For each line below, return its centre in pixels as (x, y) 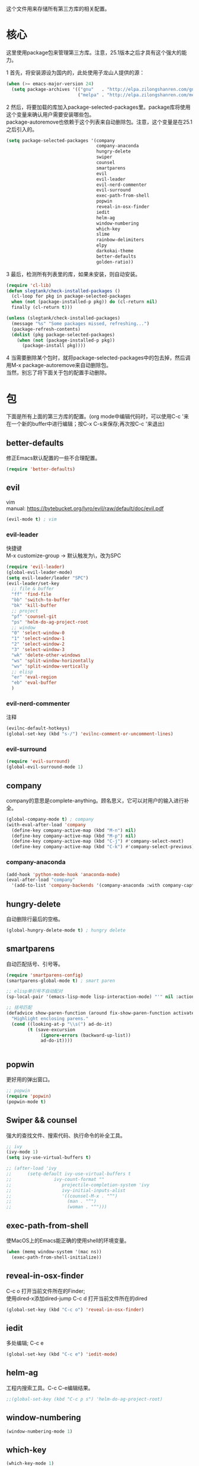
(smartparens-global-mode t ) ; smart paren (61, 981)
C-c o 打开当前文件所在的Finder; (46, 1291)
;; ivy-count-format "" (55, 1179)
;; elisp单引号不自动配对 (35, 991)
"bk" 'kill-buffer (34, 606)
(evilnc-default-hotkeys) (38, 729)
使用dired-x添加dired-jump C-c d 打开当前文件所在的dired (77, 1298)
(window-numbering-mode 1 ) (39, 1431)
